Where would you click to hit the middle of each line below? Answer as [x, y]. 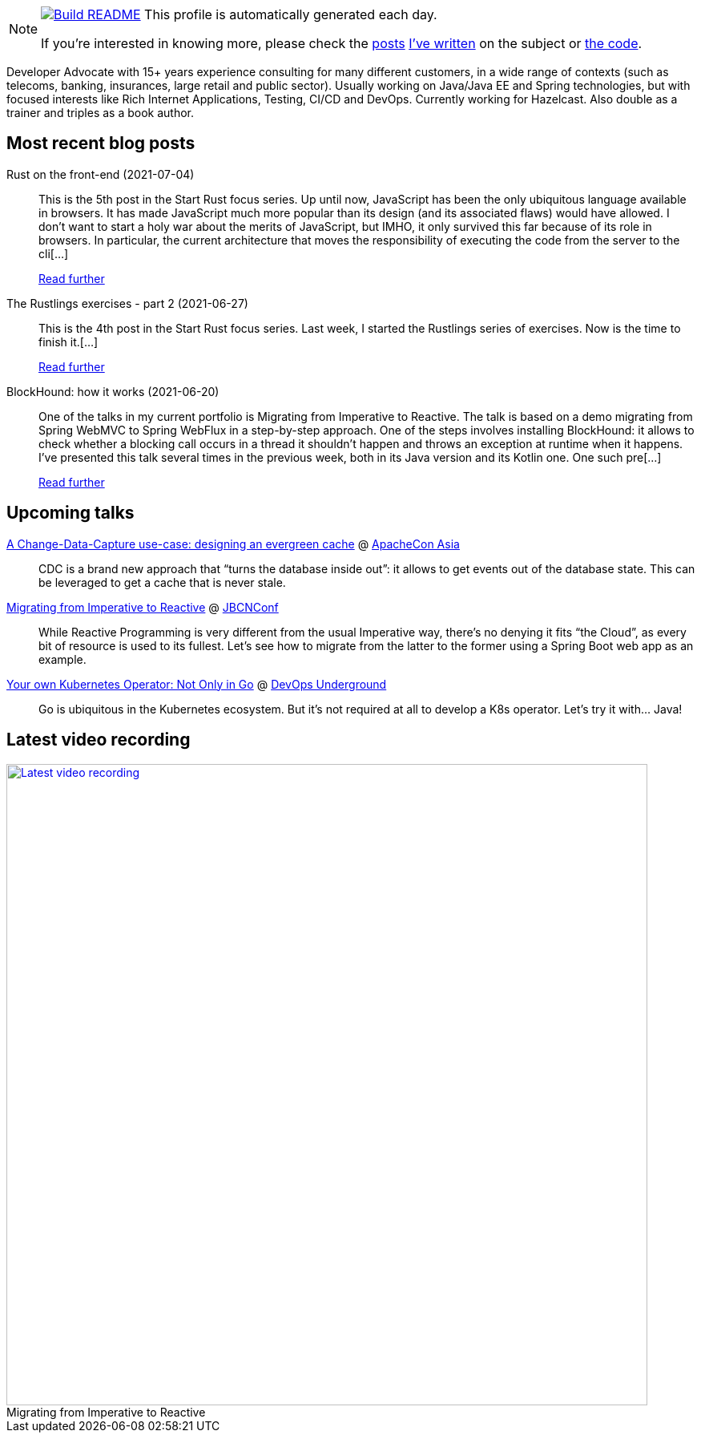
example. [62, 659]
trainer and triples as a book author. [101, 113]
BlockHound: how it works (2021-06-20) [113, 391]
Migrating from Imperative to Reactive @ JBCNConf [143, 607]
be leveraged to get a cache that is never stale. [162, 582]
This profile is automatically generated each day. [291, 14]
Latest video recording [99, 740]
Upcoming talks [71, 513]
